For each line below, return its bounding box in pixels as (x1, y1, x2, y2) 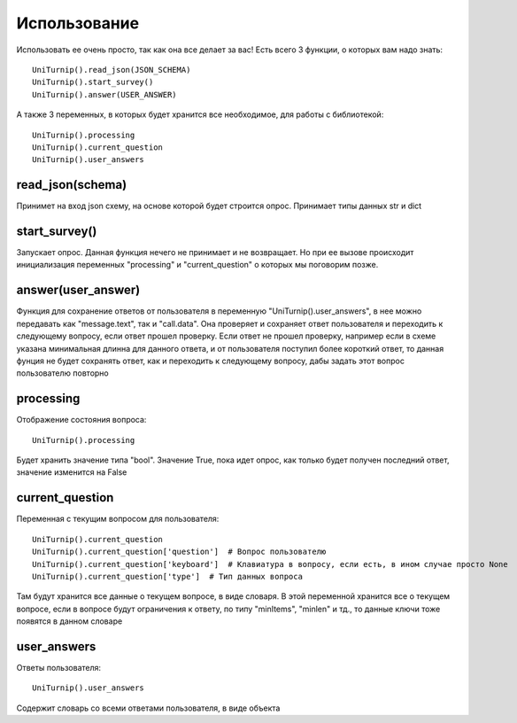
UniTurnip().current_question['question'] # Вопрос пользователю (32, 547, 327, 557)
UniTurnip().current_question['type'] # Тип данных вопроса (32, 571, 303, 581)
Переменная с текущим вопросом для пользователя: (16, 514, 220, 525)
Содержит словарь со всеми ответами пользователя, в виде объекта (16, 703, 281, 713)
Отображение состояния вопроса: (16, 415, 147, 425)
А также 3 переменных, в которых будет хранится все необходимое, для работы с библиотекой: (16, 109, 384, 120)
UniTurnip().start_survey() (32, 77, 154, 88)
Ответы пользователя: (16, 662, 102, 672)
